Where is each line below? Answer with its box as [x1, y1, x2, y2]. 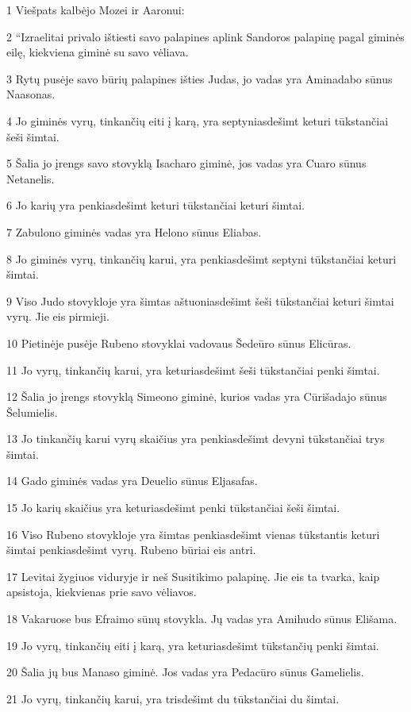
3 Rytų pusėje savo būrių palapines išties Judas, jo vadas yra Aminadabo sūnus [6, 70, 393, 87]
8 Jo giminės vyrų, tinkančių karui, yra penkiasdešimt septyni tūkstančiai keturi [6, 250, 397, 267]
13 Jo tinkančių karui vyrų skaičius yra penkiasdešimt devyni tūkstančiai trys [6, 430, 385, 447]
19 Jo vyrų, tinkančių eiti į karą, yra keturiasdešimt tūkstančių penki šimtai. [6, 637, 379, 653]
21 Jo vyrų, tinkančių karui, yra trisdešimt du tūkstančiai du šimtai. [6, 690, 340, 706]
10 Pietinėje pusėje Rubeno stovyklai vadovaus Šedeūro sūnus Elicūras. [6, 334, 351, 351]
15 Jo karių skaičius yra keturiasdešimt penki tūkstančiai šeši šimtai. [6, 499, 340, 516]
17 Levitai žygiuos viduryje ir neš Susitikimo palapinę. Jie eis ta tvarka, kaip [6, 568, 380, 584]
